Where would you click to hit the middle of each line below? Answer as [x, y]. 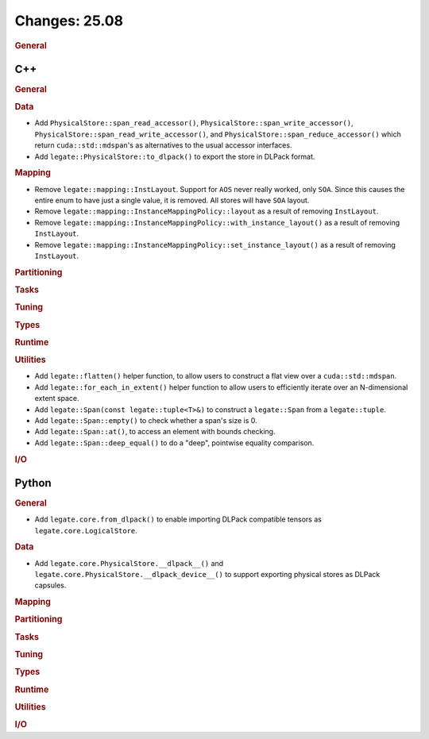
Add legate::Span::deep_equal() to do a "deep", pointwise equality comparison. [174, 443]
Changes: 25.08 [69, 21]
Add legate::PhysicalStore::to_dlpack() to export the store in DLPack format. [175, 156]
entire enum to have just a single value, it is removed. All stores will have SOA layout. [172, 200]
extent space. [57, 398]
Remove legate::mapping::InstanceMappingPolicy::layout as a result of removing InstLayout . [207, 211]
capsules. [50, 585]
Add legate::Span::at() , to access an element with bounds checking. [155, 432]
